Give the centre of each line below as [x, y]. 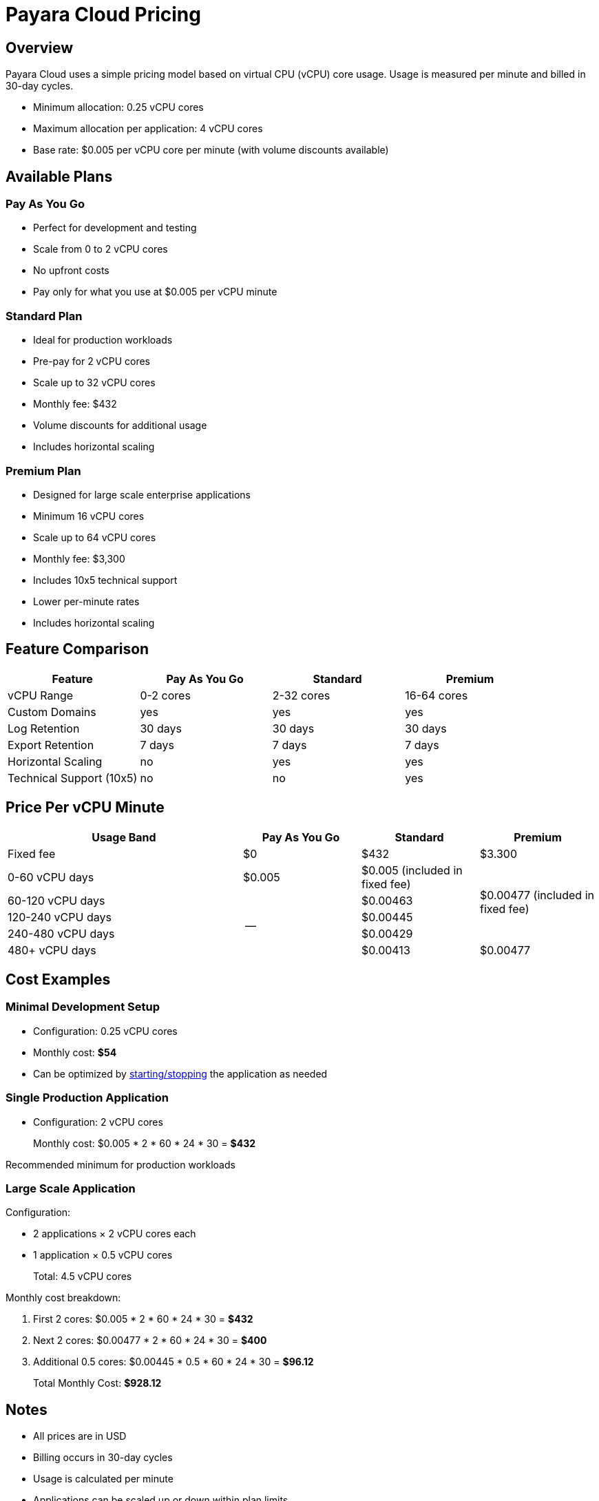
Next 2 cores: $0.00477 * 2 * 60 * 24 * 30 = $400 [150, 1341]
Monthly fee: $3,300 [79, 558]
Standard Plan [44, 316]
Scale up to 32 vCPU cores [94, 383]
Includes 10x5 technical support [105, 580]
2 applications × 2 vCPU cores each [115, 1234]
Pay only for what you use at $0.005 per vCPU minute [155, 292]
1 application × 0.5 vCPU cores [103, 1255]
